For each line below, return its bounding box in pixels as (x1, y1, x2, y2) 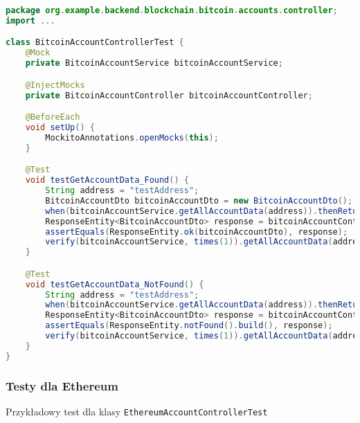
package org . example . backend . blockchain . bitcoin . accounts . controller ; (6, 6, 338, 15)
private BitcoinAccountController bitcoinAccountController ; (25, 90, 313, 100)
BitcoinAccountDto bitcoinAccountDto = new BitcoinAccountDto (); (45, 195, 353, 206)
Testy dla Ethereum (6, 377, 118, 394)
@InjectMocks (25, 80, 85, 90)
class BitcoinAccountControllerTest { (6, 37, 184, 48)
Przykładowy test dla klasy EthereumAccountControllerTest (6, 404, 268, 418)
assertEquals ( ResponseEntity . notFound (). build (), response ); (45, 321, 333, 331)
